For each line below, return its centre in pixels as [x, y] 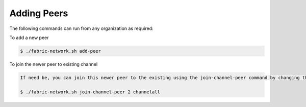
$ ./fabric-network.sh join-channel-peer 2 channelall [90, 92]
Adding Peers [39, 13]
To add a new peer [29, 38]
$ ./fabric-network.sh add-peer [61, 51]
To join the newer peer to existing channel [54, 64]
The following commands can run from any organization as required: [81, 28]
